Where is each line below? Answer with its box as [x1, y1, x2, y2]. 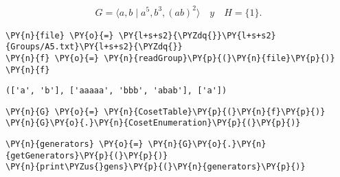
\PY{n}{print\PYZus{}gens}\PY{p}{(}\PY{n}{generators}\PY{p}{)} [5, 162, 306, 172]
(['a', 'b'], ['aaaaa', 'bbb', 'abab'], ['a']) [5, 86, 227, 96]
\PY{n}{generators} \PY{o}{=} [5, 139, 144, 150]
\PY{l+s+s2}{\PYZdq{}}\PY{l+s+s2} [118, 30, 276, 40]
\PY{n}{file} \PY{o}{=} [5, 30, 114, 40]
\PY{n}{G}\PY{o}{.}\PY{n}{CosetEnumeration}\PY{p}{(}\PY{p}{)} [5, 118, 301, 128]
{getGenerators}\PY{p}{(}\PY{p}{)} [5, 150, 168, 161]
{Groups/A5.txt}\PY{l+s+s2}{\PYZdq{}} [5, 42, 183, 52]
